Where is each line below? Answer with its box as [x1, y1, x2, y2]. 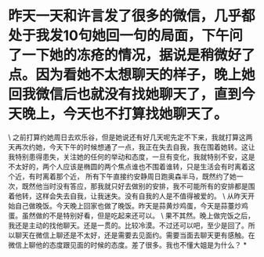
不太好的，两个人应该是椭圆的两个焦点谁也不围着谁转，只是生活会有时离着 [8, 161, 248, 171]
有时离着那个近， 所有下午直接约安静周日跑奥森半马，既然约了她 [28, 172, 237, 181]
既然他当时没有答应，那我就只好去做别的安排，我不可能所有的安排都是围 [21, 181, 255, 190]
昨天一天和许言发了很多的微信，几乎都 [8, 7, 256, 25]
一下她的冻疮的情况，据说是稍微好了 [22, 46, 256, 64]
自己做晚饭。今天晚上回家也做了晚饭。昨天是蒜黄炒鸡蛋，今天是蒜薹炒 [14, 201, 241, 210]
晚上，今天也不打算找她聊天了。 [22, 105, 229, 123]
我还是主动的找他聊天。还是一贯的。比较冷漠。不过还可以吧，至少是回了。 [8, 220, 248, 230]
